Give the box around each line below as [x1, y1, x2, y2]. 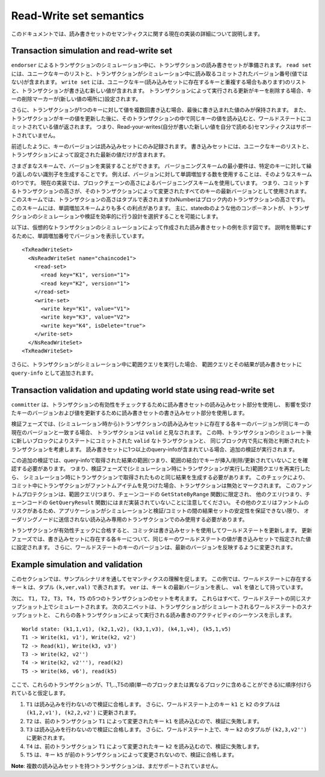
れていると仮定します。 [11, 690, 69, 697]
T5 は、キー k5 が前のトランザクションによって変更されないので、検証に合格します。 [26, 751, 238, 758]
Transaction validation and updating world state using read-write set [11, 385, 275, 395]
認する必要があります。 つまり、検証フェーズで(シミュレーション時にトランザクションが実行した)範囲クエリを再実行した [11, 465, 311, 472]
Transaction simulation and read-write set [11, 46, 173, 56]
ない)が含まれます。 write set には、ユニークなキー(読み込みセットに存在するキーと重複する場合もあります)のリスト [11, 78, 306, 86]
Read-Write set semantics [11, 9, 144, 22]
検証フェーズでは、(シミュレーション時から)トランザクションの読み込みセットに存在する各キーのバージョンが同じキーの [11, 420, 310, 428]
